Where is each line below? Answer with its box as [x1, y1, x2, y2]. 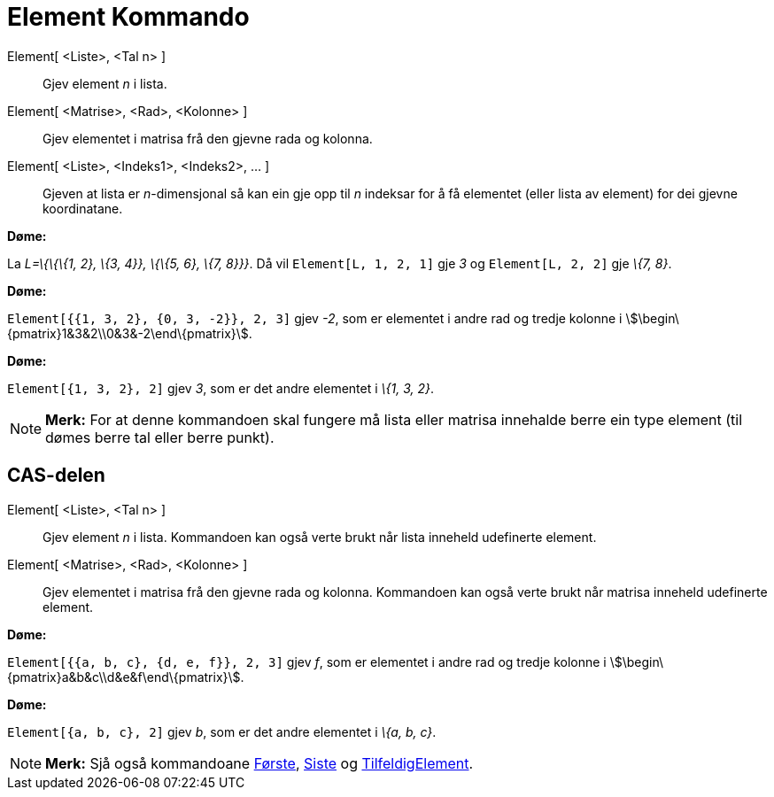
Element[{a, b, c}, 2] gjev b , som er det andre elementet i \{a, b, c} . [7, 723, 437, 739]
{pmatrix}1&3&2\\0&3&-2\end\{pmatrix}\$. [7, 325, 252, 341]
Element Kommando [7, 2, 250, 32]
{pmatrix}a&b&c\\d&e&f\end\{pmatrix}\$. [7, 669, 244, 685]
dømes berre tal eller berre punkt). [45, 428, 275, 446]
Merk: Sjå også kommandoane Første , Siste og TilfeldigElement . [45, 754, 474, 772]
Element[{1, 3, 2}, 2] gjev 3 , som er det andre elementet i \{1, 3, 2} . [7, 380, 435, 396]
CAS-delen [7, 464, 105, 487]
